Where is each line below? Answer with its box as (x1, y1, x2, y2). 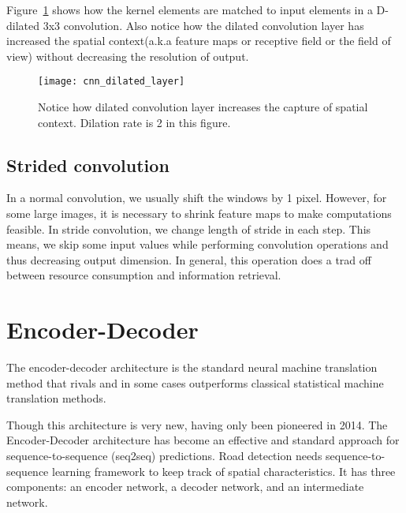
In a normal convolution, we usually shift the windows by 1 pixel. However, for (6, 189, 387, 206)
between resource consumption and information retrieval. (6, 267, 281, 283)
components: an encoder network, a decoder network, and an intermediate (6, 478, 364, 495)
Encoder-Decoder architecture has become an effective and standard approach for (6, 432, 400, 448)
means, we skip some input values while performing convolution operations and (6, 236, 389, 253)
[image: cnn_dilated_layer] (38, 76, 185, 88)
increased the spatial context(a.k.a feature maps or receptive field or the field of (6, 32, 391, 49)
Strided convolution (6, 152, 169, 177)
